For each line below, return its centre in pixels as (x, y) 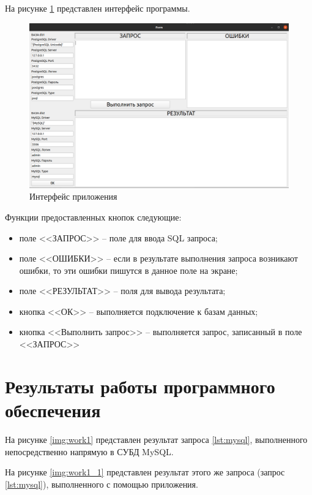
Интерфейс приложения (73, 196)
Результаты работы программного (140, 386)
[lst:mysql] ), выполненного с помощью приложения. (102, 484)
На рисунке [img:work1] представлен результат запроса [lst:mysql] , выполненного (156, 439)
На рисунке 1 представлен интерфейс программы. (98, 8)
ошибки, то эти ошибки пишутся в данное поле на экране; (128, 270)
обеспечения (53, 410)
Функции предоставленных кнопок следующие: (93, 217)
